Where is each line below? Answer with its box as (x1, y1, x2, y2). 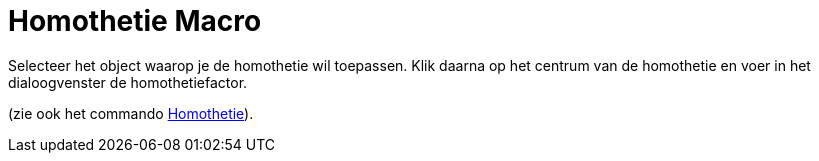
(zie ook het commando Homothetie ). (8, 104, 254, 122)
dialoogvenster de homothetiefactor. (8, 73, 248, 91)
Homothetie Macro (8, 4, 262, 38)
